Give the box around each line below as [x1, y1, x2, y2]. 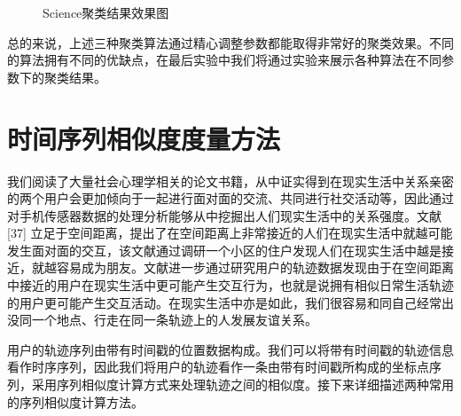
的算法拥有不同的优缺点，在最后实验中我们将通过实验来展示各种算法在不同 [7, 51, 441, 69]
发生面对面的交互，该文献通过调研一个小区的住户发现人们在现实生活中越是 [7, 240, 441, 259]
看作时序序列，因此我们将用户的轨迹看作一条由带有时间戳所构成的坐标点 [7, 357, 429, 376]
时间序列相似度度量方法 [7, 120, 281, 156]
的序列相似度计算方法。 [7, 392, 144, 411]
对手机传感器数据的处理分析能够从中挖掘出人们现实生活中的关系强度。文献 [7, 206, 441, 224]
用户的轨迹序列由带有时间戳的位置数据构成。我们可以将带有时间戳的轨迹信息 [7, 340, 454, 358]
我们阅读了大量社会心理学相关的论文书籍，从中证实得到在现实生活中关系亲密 [7, 171, 454, 190]
